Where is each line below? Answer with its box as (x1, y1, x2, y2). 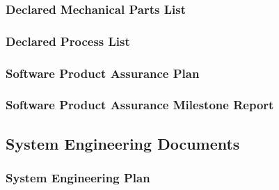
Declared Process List (6, 32, 130, 49)
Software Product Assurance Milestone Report (6, 96, 274, 113)
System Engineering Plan (6, 169, 150, 187)
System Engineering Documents (6, 132, 240, 154)
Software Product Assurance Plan (6, 64, 200, 81)
